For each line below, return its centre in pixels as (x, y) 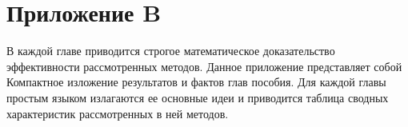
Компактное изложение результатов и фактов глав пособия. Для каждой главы (196, 82)
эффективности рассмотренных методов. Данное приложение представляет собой (204, 66)
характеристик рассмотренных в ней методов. (118, 113)
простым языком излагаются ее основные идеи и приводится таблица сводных (198, 97)
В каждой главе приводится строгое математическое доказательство (171, 51)
